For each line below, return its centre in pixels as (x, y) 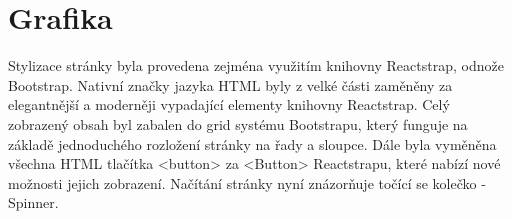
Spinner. (33, 202)
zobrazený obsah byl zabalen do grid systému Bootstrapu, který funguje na (238, 123)
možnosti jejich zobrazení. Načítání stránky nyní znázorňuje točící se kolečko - (247, 182)
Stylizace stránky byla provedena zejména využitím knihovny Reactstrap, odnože (256, 65)
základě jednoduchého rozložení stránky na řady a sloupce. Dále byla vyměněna (252, 143)
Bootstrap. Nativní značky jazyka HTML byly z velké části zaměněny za (230, 84)
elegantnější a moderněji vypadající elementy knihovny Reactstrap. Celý (229, 104)
